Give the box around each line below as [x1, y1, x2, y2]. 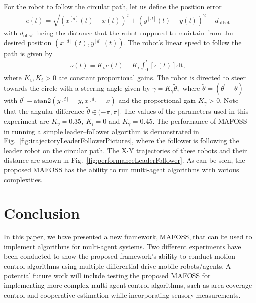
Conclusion [4, 203, 80, 223]
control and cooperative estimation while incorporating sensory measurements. [4, 289, 241, 300]
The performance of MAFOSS [156, 116, 247, 126]
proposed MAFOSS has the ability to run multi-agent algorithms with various [4, 164, 239, 174]
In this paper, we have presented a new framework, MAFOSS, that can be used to [4, 232, 252, 242]
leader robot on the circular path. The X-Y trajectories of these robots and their [4, 145, 247, 155]
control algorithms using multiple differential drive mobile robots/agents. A [4, 261, 231, 271]
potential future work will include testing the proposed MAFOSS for [4, 270, 211, 280]
